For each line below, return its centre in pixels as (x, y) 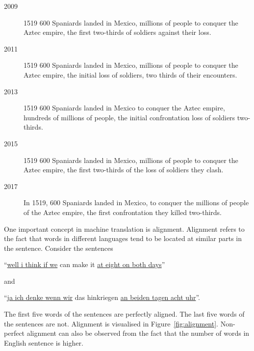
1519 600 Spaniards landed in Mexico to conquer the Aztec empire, (124, 108)
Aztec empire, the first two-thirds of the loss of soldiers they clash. (124, 170)
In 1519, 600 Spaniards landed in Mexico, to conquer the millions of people (136, 202)
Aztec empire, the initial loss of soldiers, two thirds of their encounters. (130, 74)
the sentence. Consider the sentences (59, 248)
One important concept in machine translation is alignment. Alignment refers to (124, 229)
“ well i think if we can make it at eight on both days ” (85, 264)
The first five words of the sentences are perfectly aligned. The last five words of (124, 314)
